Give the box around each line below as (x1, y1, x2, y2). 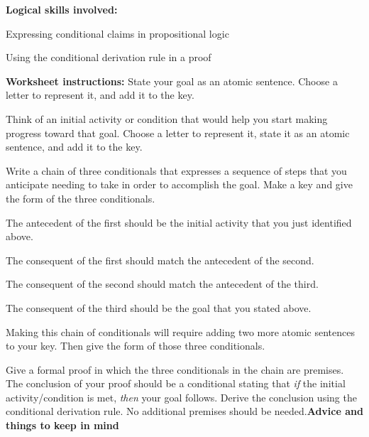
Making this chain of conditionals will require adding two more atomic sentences (6, 324, 355, 339)
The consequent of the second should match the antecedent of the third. (6, 276, 319, 291)
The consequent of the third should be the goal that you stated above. (6, 300, 312, 315)
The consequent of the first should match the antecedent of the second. (6, 252, 314, 267)
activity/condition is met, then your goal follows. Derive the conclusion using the (6, 389, 357, 404)
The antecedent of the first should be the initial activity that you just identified (6, 215, 352, 230)
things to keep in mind (6, 418, 119, 433)
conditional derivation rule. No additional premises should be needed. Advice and (6, 404, 363, 419)
